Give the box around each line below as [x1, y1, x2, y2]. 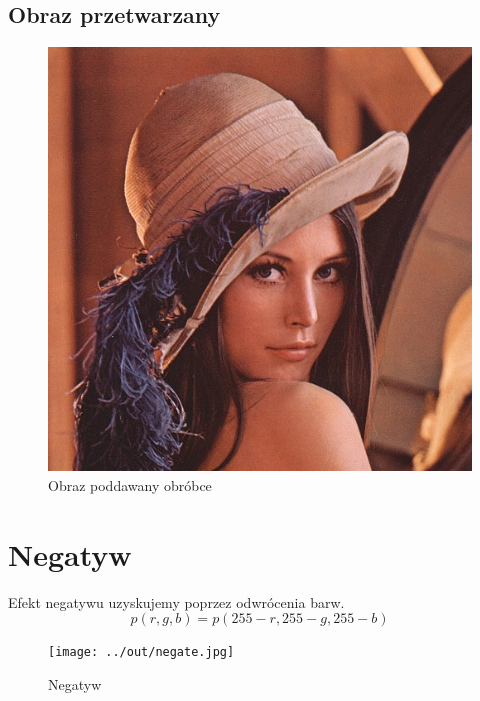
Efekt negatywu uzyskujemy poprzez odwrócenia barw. [8, 591, 345, 612]
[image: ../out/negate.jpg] [48, 645, 235, 660]
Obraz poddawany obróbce [48, 474, 212, 495]
